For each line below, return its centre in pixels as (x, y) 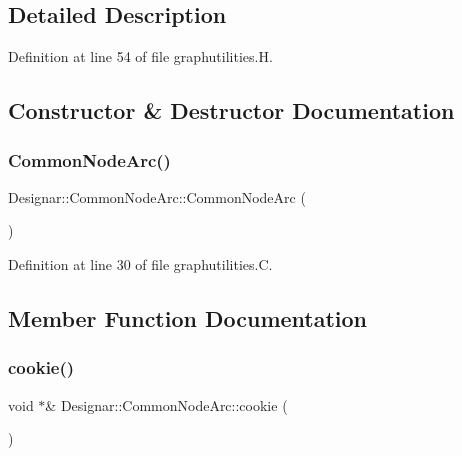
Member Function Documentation (188, 317)
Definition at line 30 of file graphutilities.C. (140, 263)
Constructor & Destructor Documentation (231, 110)
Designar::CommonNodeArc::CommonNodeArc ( (157, 196)
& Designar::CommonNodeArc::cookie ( (166, 404)
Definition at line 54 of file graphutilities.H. (140, 56)
